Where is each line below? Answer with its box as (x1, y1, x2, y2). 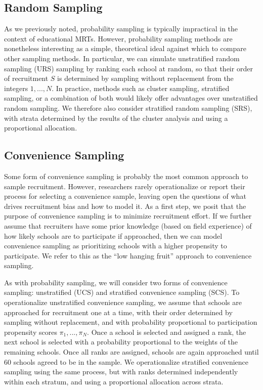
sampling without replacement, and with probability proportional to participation (4, 317, 257, 327)
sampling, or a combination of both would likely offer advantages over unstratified (4, 93, 258, 103)
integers (4, 82, 28, 93)
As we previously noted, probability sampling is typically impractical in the (4, 23, 238, 34)
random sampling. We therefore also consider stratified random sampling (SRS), (4, 102, 252, 113)
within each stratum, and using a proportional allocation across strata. (4, 376, 224, 386)
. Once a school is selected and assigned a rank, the (87, 326, 246, 337)
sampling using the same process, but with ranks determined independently (4, 366, 238, 377)
